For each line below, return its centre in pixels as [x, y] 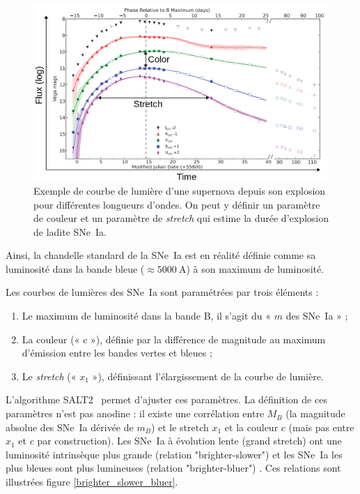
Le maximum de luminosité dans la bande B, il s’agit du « [147, 316]
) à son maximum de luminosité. [255, 268]
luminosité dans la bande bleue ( [75, 268]
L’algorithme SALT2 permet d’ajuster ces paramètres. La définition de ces [166, 399]
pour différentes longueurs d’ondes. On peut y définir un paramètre [177, 204]
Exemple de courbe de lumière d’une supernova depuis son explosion [180, 190]
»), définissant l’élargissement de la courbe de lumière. [208, 376]
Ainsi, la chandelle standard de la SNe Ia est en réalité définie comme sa [161, 255]
